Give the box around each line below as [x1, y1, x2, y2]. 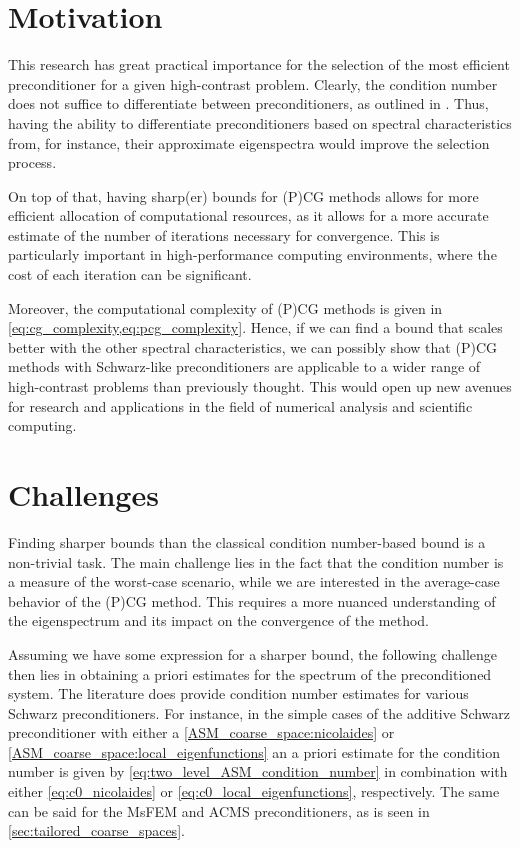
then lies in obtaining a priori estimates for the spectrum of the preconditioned [8, 663, 492, 684]
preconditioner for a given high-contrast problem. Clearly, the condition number [8, 73, 498, 94]
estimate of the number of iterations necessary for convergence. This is [8, 224, 440, 245]
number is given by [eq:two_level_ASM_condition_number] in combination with [8, 761, 508, 782]
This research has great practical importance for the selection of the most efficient [8, 54, 510, 75]
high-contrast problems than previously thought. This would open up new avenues [8, 376, 512, 397]
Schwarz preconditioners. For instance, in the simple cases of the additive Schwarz [8, 702, 511, 723]
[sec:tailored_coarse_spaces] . [8, 820, 185, 841]
